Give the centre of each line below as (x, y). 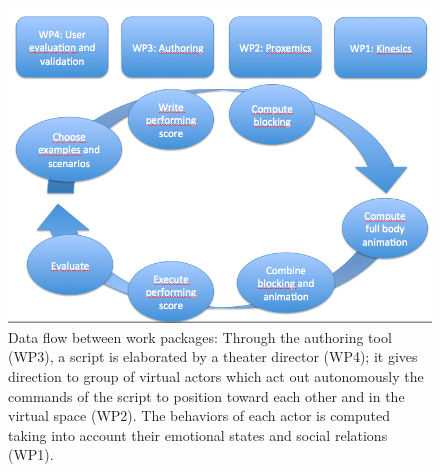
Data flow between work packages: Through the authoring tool (200, 336)
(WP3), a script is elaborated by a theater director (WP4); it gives (213, 356)
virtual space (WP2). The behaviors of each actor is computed (199, 415)
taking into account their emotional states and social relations (198, 434)
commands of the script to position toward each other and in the (206, 395)
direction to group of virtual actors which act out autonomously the (216, 376)
